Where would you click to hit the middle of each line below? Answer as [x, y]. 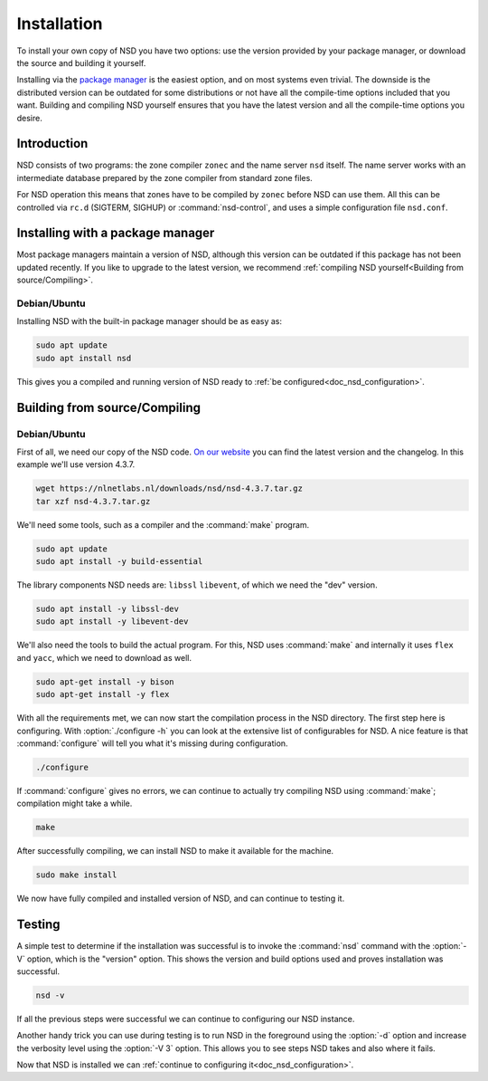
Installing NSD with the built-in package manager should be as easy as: [150, 321]
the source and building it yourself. [81, 62]
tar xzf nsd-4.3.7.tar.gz [93, 501]
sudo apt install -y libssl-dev [108, 609]
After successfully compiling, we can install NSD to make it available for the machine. [175, 851]
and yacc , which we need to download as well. [104, 657]
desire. [29, 118]
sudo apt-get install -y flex [103, 694]
